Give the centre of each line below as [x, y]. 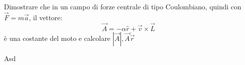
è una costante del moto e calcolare [57, 38]
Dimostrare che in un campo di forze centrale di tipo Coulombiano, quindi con [123, 6]
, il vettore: [46, 17]
